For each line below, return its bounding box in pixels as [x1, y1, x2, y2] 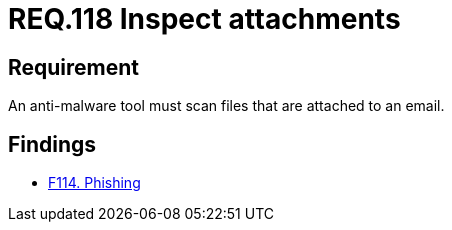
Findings [8, 131, 97, 157]
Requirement [8, 54, 140, 80]
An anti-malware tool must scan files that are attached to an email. [8, 97, 445, 115]
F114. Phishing [48, 174, 141, 192]
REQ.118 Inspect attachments [8, 2, 401, 36]
